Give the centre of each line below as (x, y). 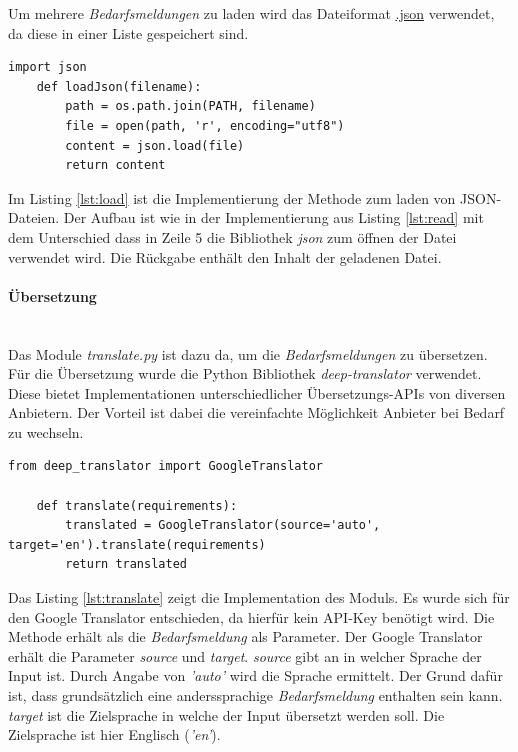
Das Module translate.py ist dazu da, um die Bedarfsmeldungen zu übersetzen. (248, 353)
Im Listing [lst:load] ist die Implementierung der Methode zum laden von (232, 197)
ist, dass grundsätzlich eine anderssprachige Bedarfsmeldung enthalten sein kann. (255, 695)
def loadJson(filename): (119, 86)
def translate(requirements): (137, 505)
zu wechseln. (46, 431)
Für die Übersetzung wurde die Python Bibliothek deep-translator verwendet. (245, 373)
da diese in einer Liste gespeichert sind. (128, 32)
